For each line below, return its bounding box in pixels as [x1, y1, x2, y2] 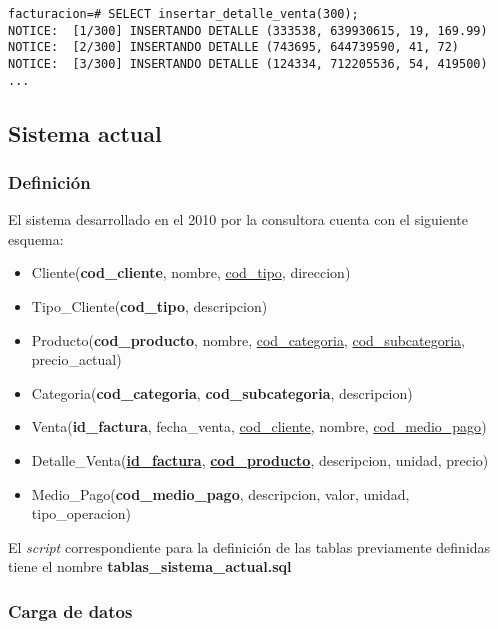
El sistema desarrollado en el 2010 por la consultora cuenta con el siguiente [8, 209, 468, 230]
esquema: [8, 228, 64, 249]
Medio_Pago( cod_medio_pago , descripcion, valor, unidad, [31, 483, 410, 504]
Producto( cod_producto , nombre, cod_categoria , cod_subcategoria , [31, 329, 466, 350]
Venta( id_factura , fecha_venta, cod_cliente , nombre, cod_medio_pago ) [31, 416, 487, 437]
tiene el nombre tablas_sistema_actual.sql [8, 556, 292, 577]
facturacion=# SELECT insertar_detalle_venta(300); [8, 7, 359, 21]
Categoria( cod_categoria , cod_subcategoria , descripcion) [31, 382, 413, 403]
